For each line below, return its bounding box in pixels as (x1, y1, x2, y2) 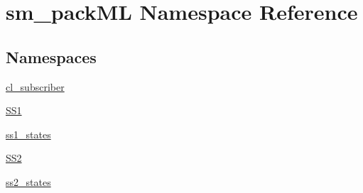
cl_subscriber (6, 79, 65, 94)
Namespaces (6, 45, 97, 67)
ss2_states (6, 174, 51, 189)
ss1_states (6, 126, 51, 141)
